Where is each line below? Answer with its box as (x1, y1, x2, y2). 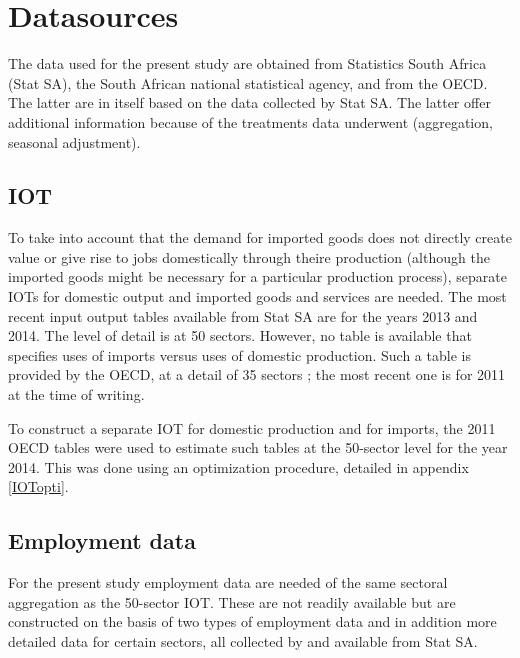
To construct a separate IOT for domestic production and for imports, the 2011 (8, 417, 496, 438)
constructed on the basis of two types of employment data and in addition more (8, 611, 497, 632)
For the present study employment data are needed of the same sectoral (8, 572, 448, 593)
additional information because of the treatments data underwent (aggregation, (8, 111, 493, 132)
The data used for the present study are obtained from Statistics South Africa (8, 53, 487, 74)
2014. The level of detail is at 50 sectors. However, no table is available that (8, 325, 472, 346)
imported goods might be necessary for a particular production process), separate (8, 266, 507, 287)
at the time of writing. (8, 384, 145, 405)
